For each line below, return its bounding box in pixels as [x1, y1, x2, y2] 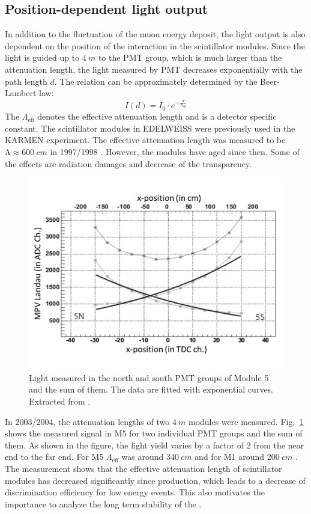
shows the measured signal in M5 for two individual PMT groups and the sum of [5, 427, 303, 439]
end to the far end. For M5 [5, 450, 104, 463]
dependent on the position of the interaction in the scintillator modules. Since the [5, 39, 306, 52]
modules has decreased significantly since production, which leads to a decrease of [5, 474, 306, 486]
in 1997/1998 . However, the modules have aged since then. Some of [50, 145, 300, 158]
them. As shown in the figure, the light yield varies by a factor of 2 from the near [5, 438, 304, 451]
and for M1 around [195, 450, 265, 463]
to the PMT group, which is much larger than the [98, 51, 282, 64]
